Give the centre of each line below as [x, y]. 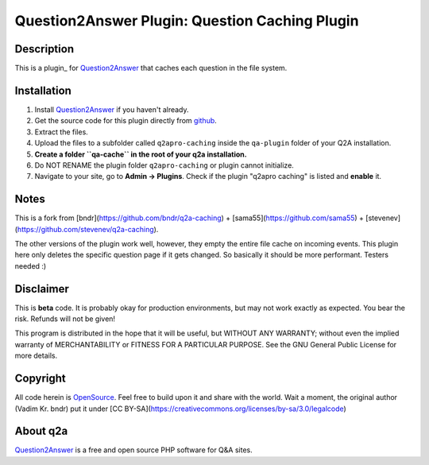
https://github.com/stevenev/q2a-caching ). [88, 229]
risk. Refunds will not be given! [65, 319]
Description [44, 49]
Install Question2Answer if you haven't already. [112, 109]
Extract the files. [62, 132]
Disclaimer [42, 289]
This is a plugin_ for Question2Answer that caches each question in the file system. [151, 68]
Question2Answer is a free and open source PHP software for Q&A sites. [134, 450]
